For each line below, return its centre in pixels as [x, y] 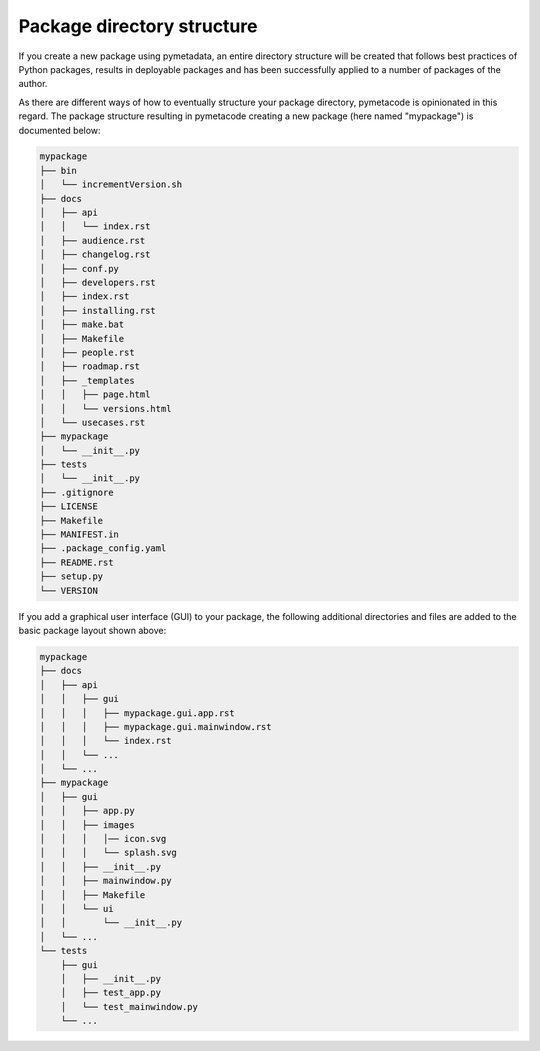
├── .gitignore [76, 492]
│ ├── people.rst [87, 352]
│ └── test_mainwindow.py [129, 1006]
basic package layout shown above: [92, 630]
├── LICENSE [69, 506]
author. [33, 84]
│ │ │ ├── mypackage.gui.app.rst [137, 713]
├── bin [58, 170]
